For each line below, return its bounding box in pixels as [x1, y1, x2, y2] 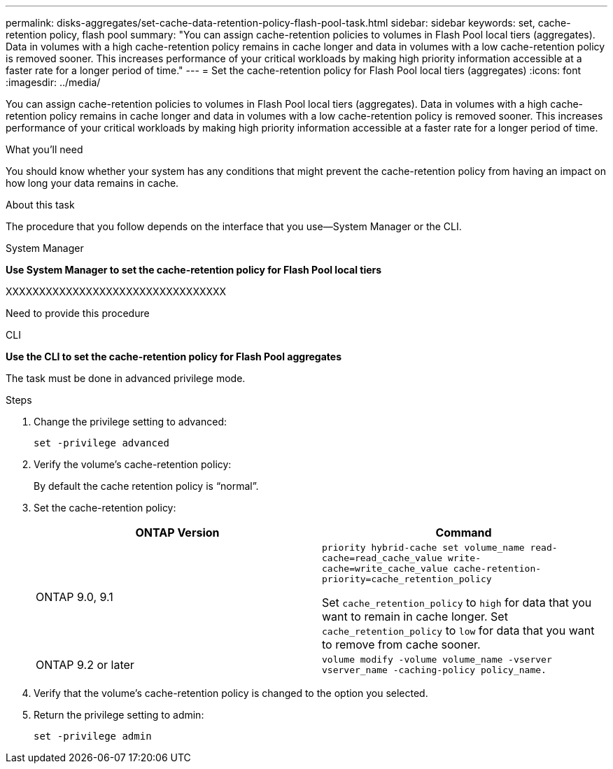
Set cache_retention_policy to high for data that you [322, 595, 592, 609]
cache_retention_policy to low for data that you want [322, 623, 595, 637]
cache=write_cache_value [322, 563, 449, 574]
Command [435, 525, 492, 539]
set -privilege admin [34, 731, 152, 742]
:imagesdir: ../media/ [6, 76, 101, 88]
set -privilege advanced [34, 437, 169, 449]
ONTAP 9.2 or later [36, 658, 134, 672]
